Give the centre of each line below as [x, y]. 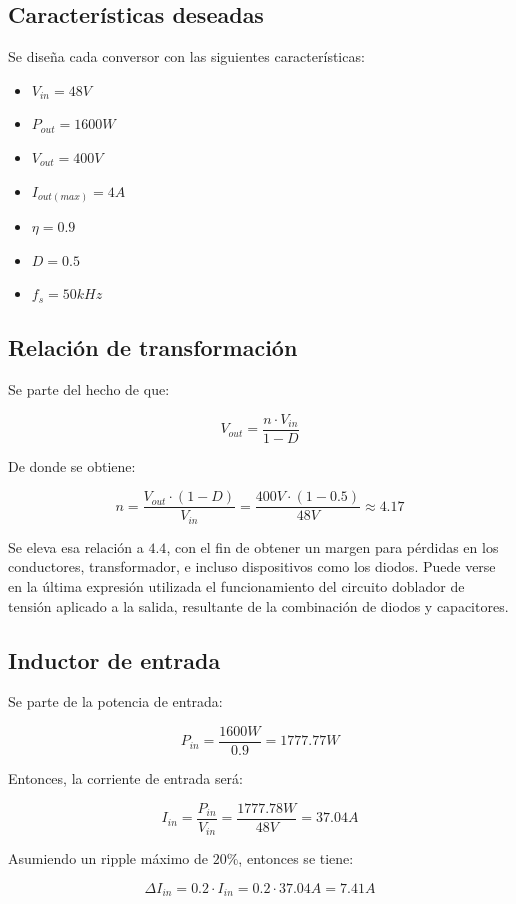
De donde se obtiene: [72, 465]
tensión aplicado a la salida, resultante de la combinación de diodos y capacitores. [258, 605]
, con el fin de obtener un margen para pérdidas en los [332, 546]
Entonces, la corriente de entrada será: [125, 778]
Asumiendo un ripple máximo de [108, 858]
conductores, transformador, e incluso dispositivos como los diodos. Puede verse [252, 566]
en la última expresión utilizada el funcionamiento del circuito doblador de [236, 586]
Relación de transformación [153, 347]
